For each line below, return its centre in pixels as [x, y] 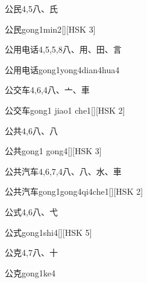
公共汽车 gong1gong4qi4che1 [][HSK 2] [74, 191]
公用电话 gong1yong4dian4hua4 [62, 69]
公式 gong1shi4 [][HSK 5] [48, 232]
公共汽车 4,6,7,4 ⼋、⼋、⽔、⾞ [63, 171]
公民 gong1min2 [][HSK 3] [50, 29]
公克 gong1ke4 [30, 272]
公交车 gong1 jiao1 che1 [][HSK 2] [65, 110]
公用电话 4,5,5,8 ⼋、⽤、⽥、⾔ [63, 49]
